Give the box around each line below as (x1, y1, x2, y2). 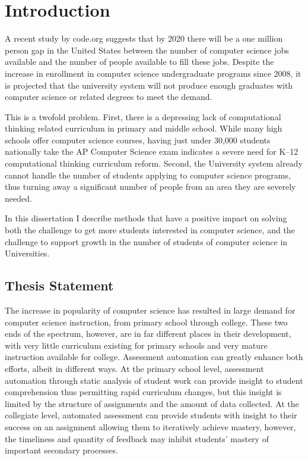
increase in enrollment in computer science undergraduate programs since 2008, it (5, 67, 301, 79)
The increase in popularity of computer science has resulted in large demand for (5, 304, 296, 317)
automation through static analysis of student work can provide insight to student (5, 374, 303, 386)
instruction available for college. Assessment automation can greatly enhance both (5, 351, 303, 363)
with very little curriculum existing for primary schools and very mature (5, 339, 268, 351)
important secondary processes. (5, 444, 118, 456)
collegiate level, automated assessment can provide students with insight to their (5, 409, 297, 421)
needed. (5, 192, 32, 204)
